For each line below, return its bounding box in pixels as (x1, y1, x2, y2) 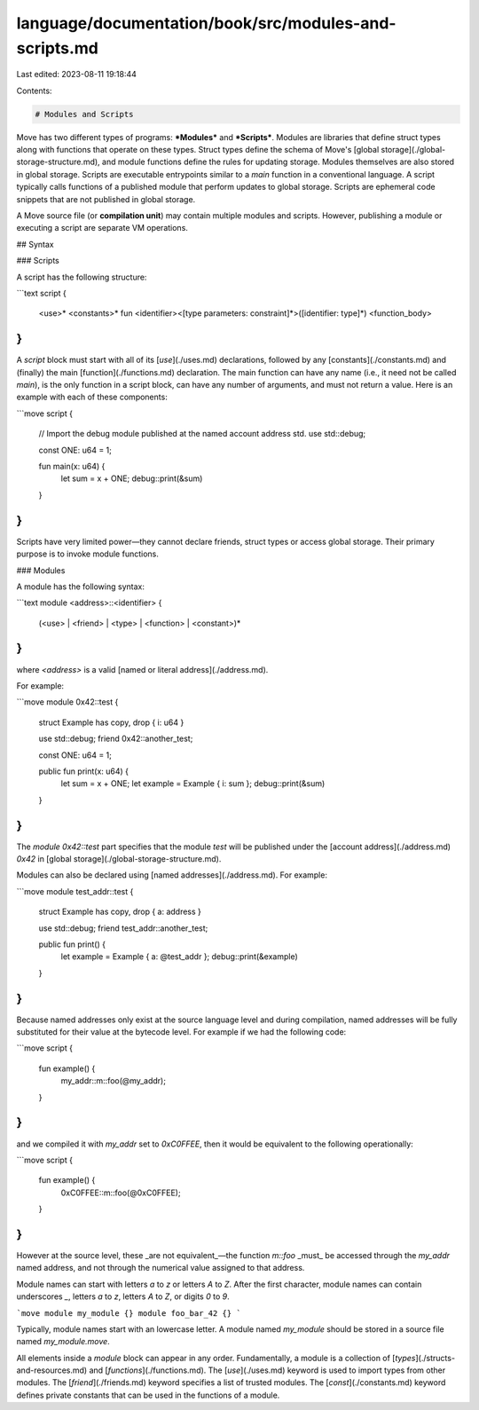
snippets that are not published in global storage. (16, 193, 196, 204)
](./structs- (415, 1352, 456, 1363)
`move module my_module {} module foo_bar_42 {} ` (16, 1308, 241, 1318)
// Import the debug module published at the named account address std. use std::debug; (38, 429, 366, 439)
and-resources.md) (16, 1365, 88, 1375)
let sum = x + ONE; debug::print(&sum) (60, 473, 203, 484)
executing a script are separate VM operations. (16, 223, 188, 233)
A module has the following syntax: (16, 581, 145, 592)
